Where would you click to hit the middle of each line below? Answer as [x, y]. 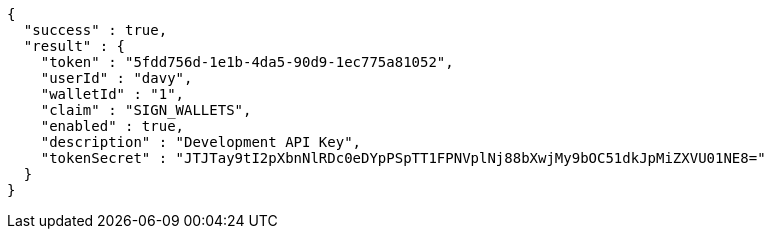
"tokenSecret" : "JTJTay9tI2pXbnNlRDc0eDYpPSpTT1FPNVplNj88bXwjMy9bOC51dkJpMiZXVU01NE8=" [403, 158]
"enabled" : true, [112, 126]
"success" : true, [95, 30]
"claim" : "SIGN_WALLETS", [146, 110]
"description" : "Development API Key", [201, 142]
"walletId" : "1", [112, 94]
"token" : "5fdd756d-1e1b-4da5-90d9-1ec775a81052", [247, 62]
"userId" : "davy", [116, 78]
